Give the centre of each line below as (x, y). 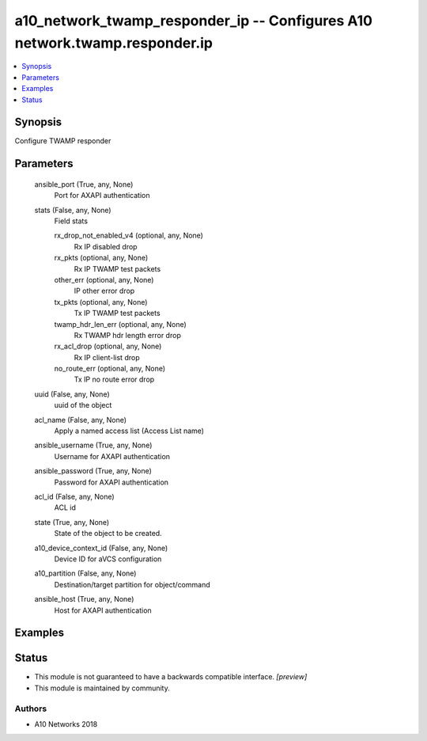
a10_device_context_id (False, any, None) (101, 548)
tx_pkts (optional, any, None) (101, 302)
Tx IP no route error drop (114, 379)
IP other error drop (104, 291)
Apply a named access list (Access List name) (129, 431)
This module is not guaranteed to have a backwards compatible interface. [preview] (171, 677)
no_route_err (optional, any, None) (110, 369)
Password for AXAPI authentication (111, 482)
